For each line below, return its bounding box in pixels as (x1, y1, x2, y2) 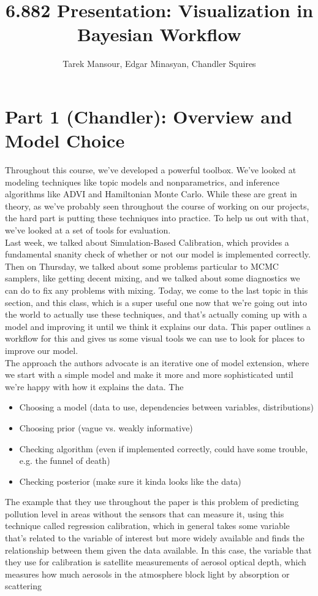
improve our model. (5, 343, 78, 356)
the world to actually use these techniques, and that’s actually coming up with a (5, 308, 308, 321)
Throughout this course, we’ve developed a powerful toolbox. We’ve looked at (5, 163, 297, 176)
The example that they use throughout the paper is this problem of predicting (5, 495, 299, 508)
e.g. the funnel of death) (19, 454, 110, 467)
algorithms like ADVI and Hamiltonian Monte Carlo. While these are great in (5, 187, 297, 200)
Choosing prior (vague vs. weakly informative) (19, 421, 193, 434)
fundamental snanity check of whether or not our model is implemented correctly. (5, 248, 311, 261)
